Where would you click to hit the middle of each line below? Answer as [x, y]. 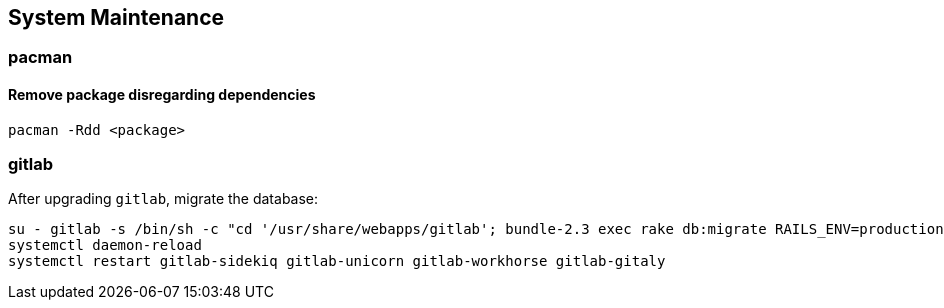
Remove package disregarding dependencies [162, 95]
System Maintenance [116, 17]
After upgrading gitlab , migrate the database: [163, 199]
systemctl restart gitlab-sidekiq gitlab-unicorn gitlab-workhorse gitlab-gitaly [337, 261]
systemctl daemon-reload [105, 245]
